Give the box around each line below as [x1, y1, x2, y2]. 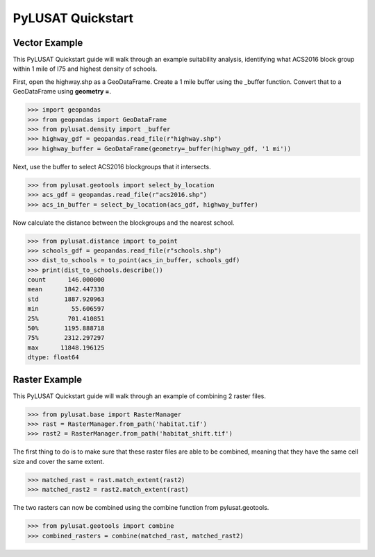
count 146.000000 [27, 276, 105, 284]
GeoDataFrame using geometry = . [12, 87, 111, 96]
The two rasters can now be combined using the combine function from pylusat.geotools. [12, 504, 269, 512]
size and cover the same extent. [12, 457, 104, 465]
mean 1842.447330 [27, 285, 105, 293]
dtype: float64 [27, 354, 79, 361]
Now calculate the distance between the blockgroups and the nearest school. [12, 218, 235, 227]
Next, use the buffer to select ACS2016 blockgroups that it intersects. [12, 162, 211, 171]
